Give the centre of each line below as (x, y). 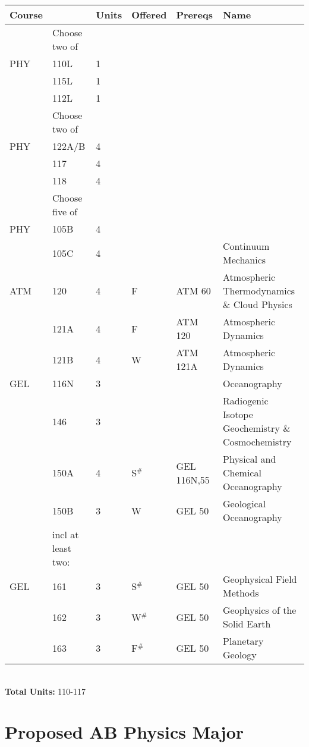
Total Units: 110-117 (45, 691)
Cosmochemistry (257, 442)
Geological (245, 503)
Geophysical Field (260, 579)
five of (65, 211)
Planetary (243, 641)
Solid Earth (247, 624)
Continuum (246, 246)
